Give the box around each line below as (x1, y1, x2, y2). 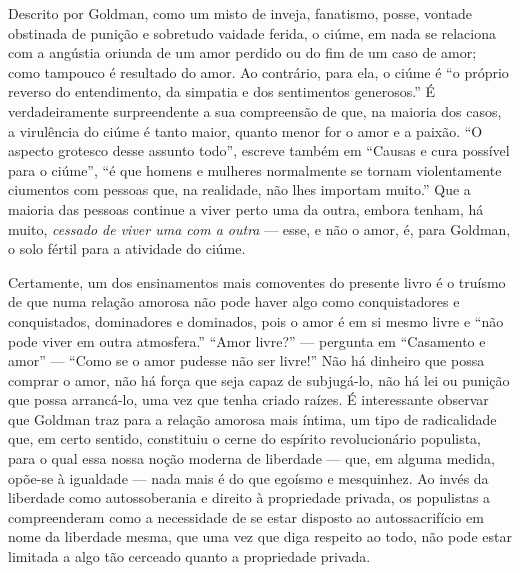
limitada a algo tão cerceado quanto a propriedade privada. (8, 546, 371, 567)
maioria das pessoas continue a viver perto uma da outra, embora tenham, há (8, 198, 484, 219)
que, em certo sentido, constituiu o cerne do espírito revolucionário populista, (8, 428, 482, 449)
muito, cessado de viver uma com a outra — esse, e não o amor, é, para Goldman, (8, 218, 511, 239)
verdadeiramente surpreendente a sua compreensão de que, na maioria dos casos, (8, 100, 502, 121)
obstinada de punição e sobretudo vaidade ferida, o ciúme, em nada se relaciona (8, 22, 497, 43)
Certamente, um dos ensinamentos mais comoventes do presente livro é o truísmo (8, 271, 506, 292)
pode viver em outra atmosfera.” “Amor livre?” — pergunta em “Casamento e (8, 330, 486, 351)
